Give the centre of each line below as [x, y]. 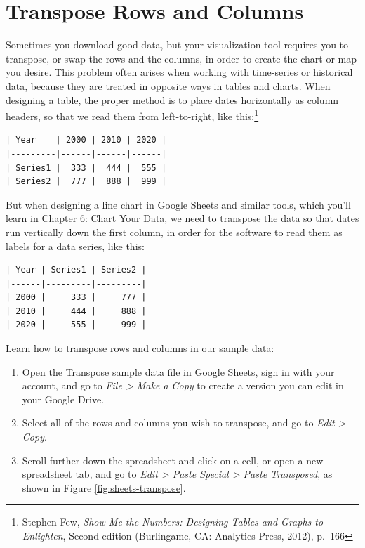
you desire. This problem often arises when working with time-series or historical [179, 72]
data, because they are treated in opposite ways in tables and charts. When [168, 85]
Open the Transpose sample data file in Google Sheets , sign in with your [178, 371]
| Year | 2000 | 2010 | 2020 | [86, 140]
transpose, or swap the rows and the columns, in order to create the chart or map [181, 58]
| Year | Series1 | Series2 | [76, 270]
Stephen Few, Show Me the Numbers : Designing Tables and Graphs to [173, 522]
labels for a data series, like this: [75, 246]
